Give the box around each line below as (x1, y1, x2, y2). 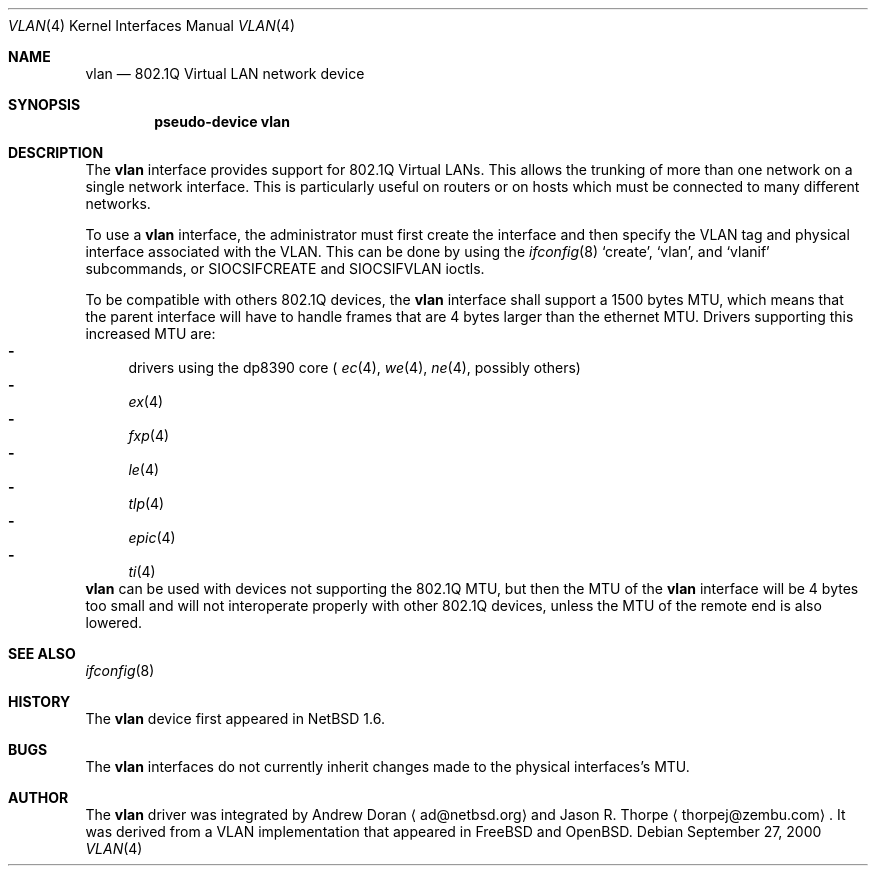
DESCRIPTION (8, 144, 104, 161)
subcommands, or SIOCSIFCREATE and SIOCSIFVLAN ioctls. (85, 260, 485, 277)
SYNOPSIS (8, 96, 81, 113)
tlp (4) (128, 495, 165, 512)
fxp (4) (128, 427, 170, 444)
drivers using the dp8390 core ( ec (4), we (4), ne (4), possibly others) (128, 359, 581, 376)
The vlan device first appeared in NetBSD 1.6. (85, 710, 385, 727)
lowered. (85, 614, 143, 631)
